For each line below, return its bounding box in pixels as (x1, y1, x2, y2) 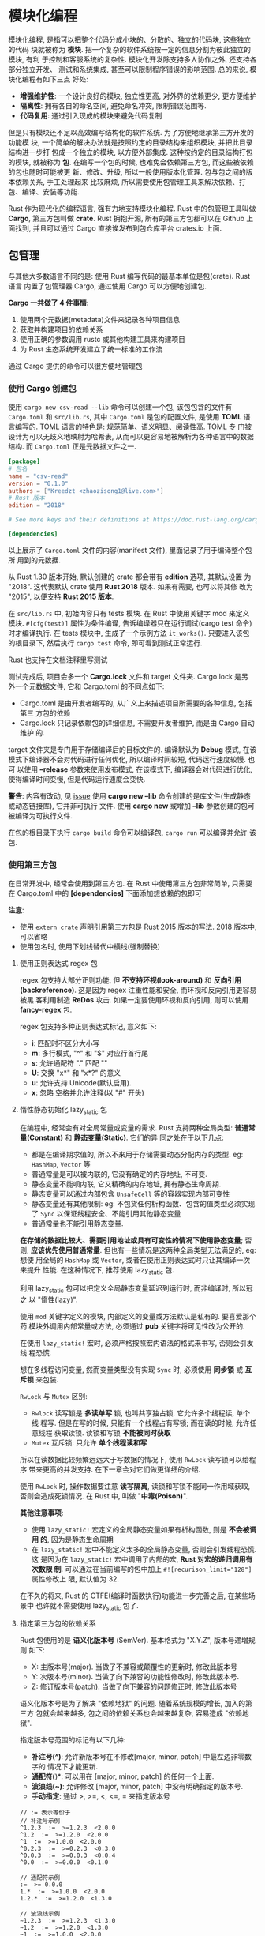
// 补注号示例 (19, 1818, 61, 1825)
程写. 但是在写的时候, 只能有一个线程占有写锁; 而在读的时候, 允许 (40, 1418, 250, 1427)
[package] (8, 457, 41, 466)
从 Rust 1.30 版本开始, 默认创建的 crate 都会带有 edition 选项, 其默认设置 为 (8, 572, 252, 581)
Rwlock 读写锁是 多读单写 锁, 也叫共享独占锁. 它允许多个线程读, (31, 1408, 235, 1418)
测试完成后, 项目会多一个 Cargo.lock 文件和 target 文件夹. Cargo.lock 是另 (8, 671, 248, 681)
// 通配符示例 (19, 1874, 61, 1882)
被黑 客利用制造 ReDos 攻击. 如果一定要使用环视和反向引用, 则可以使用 (19, 995, 249, 1005)
